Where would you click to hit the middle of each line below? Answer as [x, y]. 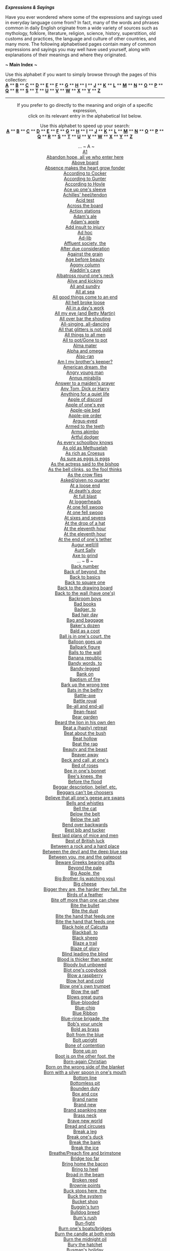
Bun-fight [85, 1223]
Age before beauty [85, 259]
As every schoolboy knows [85, 442]
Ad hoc [85, 232]
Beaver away [85, 755]
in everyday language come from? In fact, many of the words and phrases [82, 23]
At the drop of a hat [85, 523]
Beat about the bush [85, 733]
